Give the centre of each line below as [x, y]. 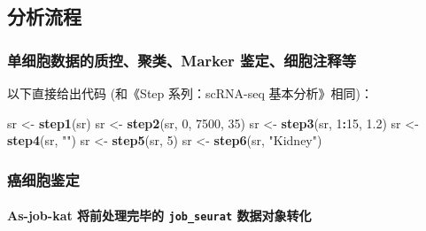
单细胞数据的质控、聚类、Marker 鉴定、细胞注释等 [182, 60]
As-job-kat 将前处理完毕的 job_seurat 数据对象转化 [159, 216]
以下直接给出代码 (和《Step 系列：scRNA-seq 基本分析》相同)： [190, 93]
